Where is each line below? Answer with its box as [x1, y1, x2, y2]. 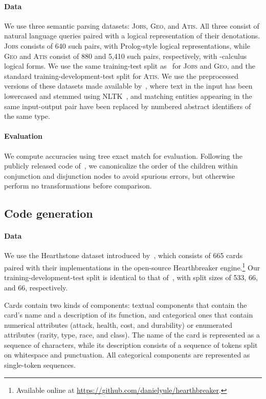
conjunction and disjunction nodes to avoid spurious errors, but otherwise [4, 170, 235, 181]
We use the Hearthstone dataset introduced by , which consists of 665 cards [4, 250, 243, 261]
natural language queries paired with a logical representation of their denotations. [4, 30, 260, 41]
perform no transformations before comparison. [4, 180, 152, 191]
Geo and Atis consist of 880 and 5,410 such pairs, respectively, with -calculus [4, 50, 247, 61]
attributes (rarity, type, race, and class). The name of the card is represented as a [4, 329, 260, 340]
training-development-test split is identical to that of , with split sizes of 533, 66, [4, 272, 258, 283]
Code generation [4, 205, 93, 221]
